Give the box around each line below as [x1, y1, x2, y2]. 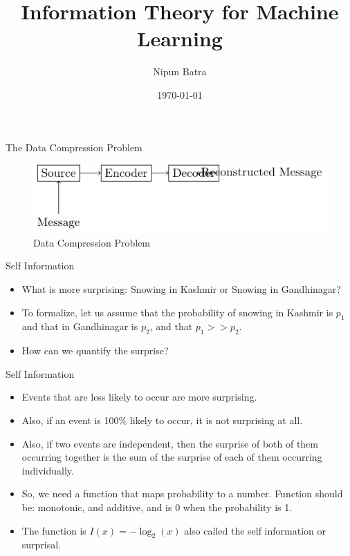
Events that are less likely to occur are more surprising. [21, 390, 257, 404]
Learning [137, 24, 223, 52]
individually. [21, 463, 74, 477]
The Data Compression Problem [6, 140, 142, 154]
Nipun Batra [153, 64, 207, 79]
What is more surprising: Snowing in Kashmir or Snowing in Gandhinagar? [21, 282, 341, 296]
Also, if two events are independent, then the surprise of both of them [21, 436, 318, 450]
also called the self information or [184, 523, 326, 537]
